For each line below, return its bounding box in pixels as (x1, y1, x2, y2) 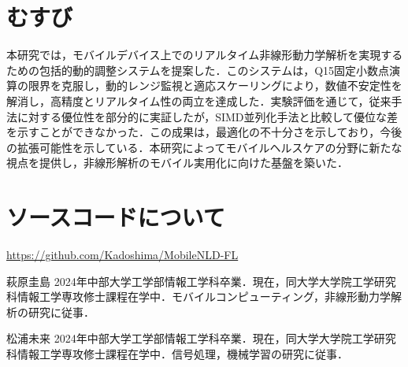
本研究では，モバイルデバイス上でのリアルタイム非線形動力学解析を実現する (6, 46, 403, 63)
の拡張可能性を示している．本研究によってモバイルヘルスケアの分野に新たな (6, 139, 402, 155)
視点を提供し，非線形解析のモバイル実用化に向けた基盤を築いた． (6, 154, 348, 171)
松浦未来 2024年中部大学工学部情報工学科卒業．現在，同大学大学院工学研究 (6, 330, 396, 347)
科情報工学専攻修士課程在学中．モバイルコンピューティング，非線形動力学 (6, 288, 391, 305)
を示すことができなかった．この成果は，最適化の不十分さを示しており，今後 (6, 124, 402, 140)
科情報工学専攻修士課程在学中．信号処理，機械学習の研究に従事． (6, 345, 348, 361)
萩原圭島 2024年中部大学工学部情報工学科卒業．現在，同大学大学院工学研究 (6, 272, 396, 289)
